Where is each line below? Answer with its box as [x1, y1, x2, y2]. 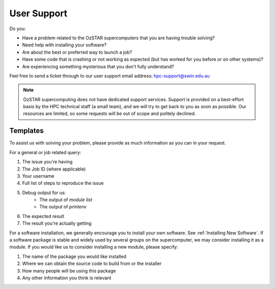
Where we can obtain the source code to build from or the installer [22, 260, 162, 267]
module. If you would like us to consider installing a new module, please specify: [9, 244, 178, 250]
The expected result [22, 213, 65, 219]
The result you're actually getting [22, 220, 92, 227]
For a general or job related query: [9, 149, 81, 155]
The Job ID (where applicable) [22, 166, 86, 172]
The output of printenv [39, 204, 87, 210]
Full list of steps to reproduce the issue [22, 180, 104, 186]
